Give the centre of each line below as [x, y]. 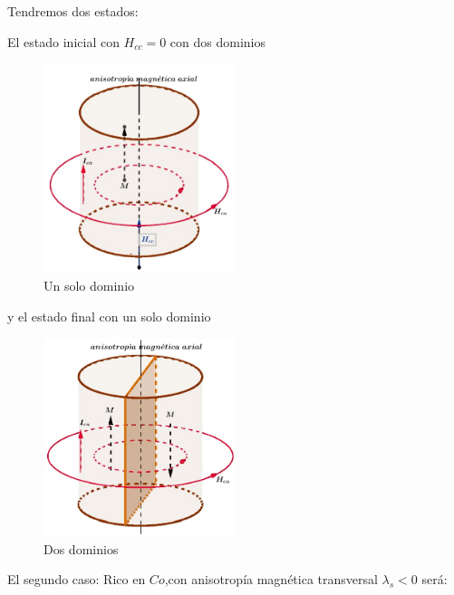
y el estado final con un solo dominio [109, 316]
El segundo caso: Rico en [77, 579]
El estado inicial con [63, 41]
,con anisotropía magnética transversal [271, 579]
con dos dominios [218, 41]
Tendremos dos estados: [73, 11]
